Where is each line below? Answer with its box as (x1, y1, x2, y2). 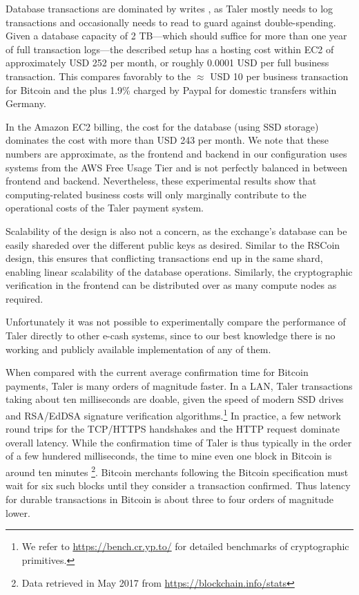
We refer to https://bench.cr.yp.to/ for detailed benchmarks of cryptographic (21, 539, 349, 554)
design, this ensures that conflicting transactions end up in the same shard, (6, 251, 323, 265)
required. (6, 291, 43, 305)
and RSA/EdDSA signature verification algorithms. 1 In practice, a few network (6, 406, 341, 422)
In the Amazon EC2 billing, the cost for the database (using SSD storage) (6, 119, 319, 133)
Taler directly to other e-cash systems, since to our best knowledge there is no (6, 328, 336, 343)
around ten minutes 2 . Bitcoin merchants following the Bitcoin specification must (6, 463, 349, 479)
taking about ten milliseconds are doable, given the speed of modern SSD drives (6, 392, 344, 406)
